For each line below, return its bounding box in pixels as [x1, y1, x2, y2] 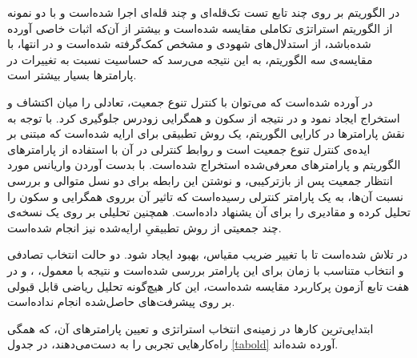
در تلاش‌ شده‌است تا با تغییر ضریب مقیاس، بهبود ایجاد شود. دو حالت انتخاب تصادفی [7, 246, 408, 263]
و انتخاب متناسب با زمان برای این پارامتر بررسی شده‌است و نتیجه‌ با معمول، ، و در [7, 261, 404, 278]
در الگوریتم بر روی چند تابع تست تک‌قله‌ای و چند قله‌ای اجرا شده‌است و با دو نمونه [7, 4, 400, 20]
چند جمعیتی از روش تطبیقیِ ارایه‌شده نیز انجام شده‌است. [7, 219, 282, 235]
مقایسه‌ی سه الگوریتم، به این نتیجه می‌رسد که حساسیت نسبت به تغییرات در [7, 50, 373, 67]
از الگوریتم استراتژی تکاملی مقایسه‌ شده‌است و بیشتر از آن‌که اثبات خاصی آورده [7, 19, 393, 36]
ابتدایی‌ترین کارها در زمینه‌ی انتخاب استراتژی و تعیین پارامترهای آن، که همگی [7, 320, 374, 336]
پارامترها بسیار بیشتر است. [7, 66, 137, 83]
